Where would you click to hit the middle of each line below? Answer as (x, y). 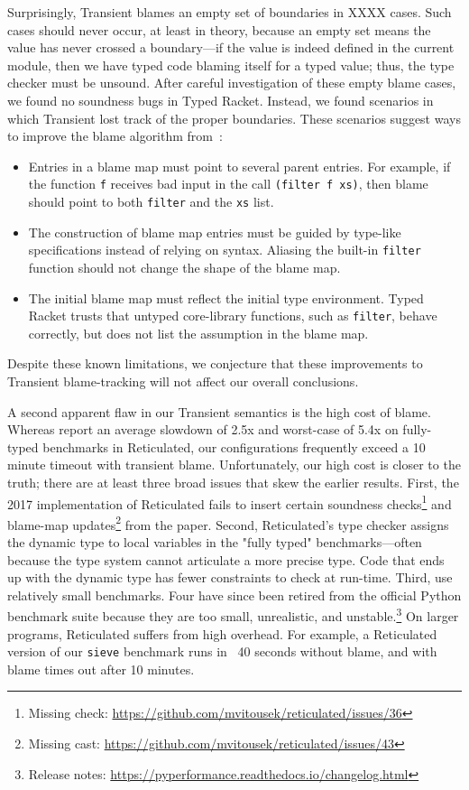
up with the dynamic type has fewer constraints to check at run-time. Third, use (230, 577)
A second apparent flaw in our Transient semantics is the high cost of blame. (219, 411)
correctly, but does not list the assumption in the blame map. (198, 333)
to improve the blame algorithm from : (115, 136)
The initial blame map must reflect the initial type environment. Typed (226, 297)
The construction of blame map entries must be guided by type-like (215, 232)
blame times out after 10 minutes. (101, 669)
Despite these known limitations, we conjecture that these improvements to (215, 363)
